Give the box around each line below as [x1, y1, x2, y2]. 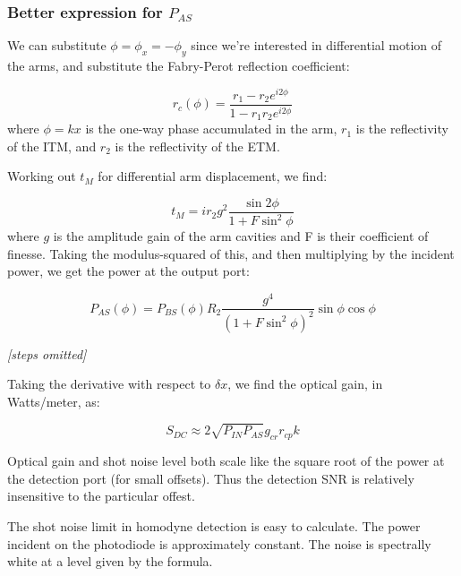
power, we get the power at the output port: [7, 262, 250, 280]
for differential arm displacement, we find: [98, 167, 328, 185]
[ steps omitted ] [7, 344, 87, 363]
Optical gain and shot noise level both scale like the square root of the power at [7, 451, 445, 470]
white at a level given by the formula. [7, 552, 213, 571]
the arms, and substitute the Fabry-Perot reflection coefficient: [7, 56, 350, 75]
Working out [7, 167, 76, 185]
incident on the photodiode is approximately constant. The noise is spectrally [7, 534, 431, 553]
